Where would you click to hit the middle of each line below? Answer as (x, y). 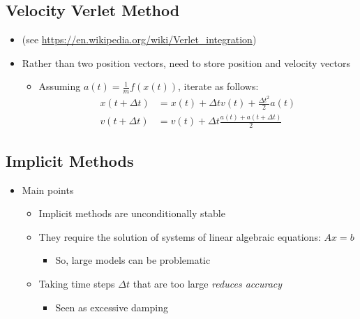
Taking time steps (77, 283)
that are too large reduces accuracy (208, 283)
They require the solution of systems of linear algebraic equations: (180, 236)
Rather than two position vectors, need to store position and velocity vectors (186, 62)
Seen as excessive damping (112, 307)
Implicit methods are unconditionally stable (132, 213)
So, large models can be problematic (133, 260)
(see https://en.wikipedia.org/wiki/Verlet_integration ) (139, 39)
